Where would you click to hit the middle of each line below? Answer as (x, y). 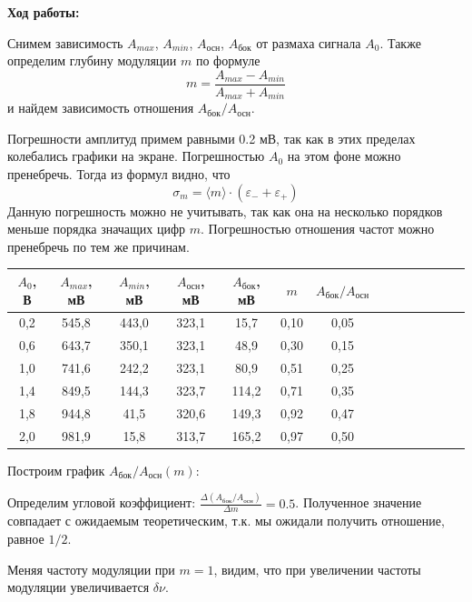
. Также (400, 42)
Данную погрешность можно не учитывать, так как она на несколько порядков (225, 211)
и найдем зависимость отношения (101, 108)
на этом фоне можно (344, 156)
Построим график (56, 470)
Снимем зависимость (65, 42)
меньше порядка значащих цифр (97, 229)
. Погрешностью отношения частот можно (318, 229)
